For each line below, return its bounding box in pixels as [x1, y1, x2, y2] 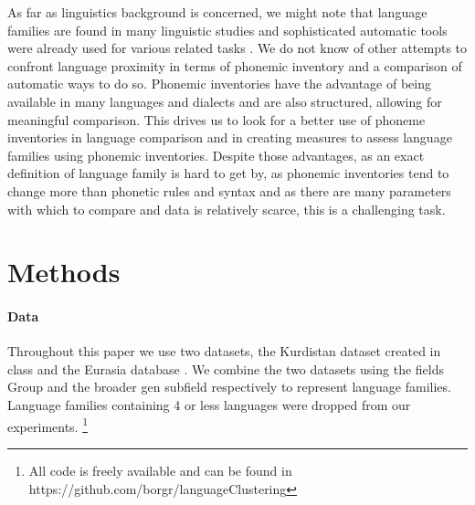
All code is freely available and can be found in [28, 460, 292, 479]
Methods [7, 253, 121, 290]
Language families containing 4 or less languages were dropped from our [7, 395, 411, 415]
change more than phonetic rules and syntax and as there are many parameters [7, 181, 451, 200]
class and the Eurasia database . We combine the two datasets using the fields [7, 359, 444, 378]
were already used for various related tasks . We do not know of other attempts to [7, 38, 468, 58]
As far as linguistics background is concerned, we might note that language [7, 3, 427, 21]
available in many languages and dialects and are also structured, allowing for [7, 91, 442, 110]
